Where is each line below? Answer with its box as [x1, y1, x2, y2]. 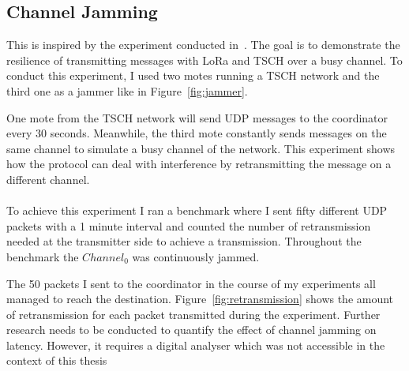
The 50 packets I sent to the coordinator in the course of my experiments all [6, 275, 376, 291]
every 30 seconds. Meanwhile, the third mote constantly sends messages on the [6, 125, 387, 141]
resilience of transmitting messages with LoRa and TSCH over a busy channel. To [6, 51, 403, 68]
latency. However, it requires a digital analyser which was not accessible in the [6, 336, 385, 353]
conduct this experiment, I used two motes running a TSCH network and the [6, 67, 380, 84]
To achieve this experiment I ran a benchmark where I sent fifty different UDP [6, 202, 388, 219]
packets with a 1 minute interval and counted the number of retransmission [6, 217, 371, 234]
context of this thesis [6, 352, 107, 369]
